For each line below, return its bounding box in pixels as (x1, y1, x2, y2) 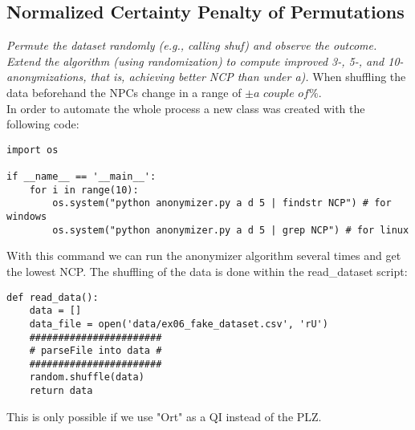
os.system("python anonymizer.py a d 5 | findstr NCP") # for (52, 197, 392, 209)
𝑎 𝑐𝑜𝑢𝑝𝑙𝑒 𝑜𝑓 (254, 87, 309, 99)
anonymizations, (6, 68, 87, 85)
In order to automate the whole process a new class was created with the (6, 99, 365, 116)
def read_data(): (6, 291, 99, 303)
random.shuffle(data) (29, 371, 144, 383)
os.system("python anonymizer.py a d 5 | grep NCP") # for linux (52, 224, 409, 236)
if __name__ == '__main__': (6, 171, 157, 183)
